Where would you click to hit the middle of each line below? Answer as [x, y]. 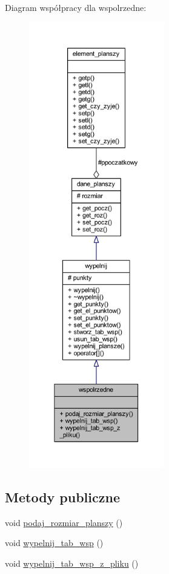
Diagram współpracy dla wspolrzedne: [76, 7]
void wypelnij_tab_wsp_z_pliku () [72, 563]
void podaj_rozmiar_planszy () [64, 522]
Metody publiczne [62, 497]
